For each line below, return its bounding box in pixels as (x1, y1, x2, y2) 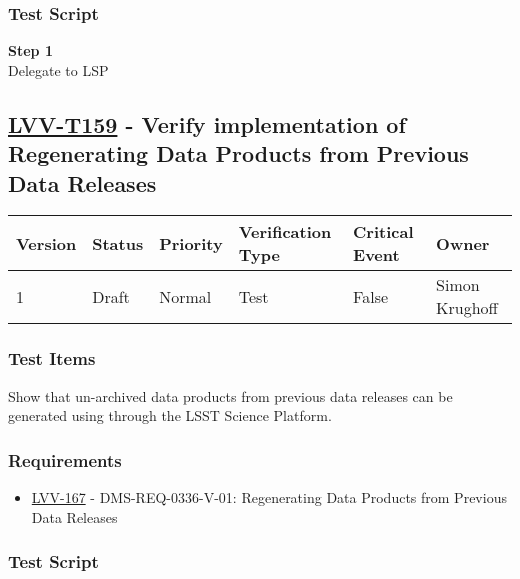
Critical (353, 220, 414, 244)
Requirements (8, 447, 122, 472)
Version (16, 231, 77, 255)
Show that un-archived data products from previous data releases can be (8, 385, 453, 406)
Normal (159, 284, 212, 308)
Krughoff (436, 296, 498, 320)
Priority (159, 231, 223, 255)
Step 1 (8, 40, 53, 61)
